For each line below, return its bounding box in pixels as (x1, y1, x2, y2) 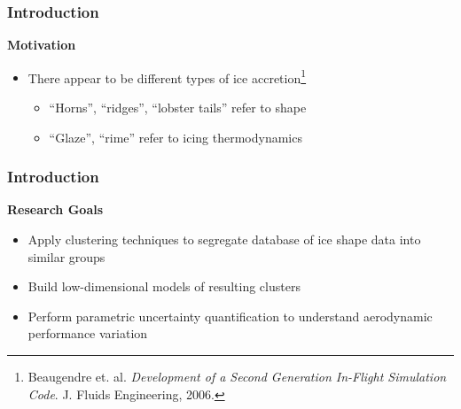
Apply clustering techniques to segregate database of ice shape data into (27, 230, 421, 249)
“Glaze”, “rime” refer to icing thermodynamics (49, 127, 302, 146)
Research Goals (7, 200, 104, 219)
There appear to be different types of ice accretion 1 (27, 66, 307, 87)
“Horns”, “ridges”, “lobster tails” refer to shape (49, 98, 307, 117)
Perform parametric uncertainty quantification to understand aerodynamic (27, 306, 433, 325)
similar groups (27, 247, 105, 266)
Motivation (7, 35, 76, 54)
